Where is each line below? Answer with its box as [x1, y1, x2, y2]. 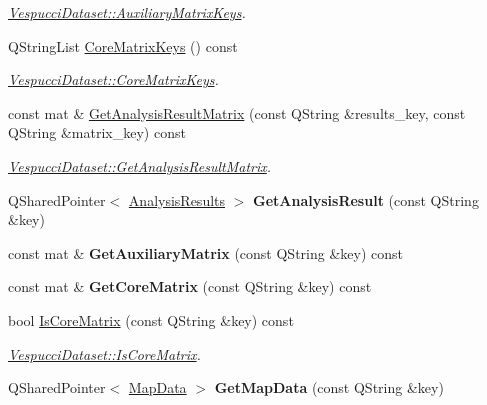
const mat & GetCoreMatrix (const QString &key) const [8, 276, 372, 297]
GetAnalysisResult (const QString [253, 189, 479, 210]
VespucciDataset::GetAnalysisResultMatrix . [8, 155, 272, 176]
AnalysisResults [128, 189, 226, 210]
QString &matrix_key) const [8, 122, 186, 143]
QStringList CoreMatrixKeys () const [8, 35, 238, 56]
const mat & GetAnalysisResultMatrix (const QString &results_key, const [8, 102, 466, 123]
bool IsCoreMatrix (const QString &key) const [8, 309, 294, 330]
